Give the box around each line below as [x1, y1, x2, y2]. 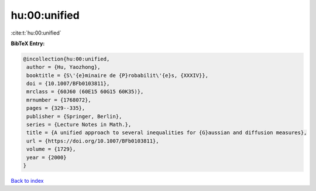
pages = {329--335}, [26, 105, 85, 111]
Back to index [11, 177, 44, 184]
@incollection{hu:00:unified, [23, 56, 110, 62]
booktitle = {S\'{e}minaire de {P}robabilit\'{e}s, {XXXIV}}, [26, 72, 209, 79]
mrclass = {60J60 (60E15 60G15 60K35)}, [26, 88, 144, 95]
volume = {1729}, [26, 146, 76, 152]
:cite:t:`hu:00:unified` [11, 29, 61, 36]
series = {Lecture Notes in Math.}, [26, 121, 132, 128]
